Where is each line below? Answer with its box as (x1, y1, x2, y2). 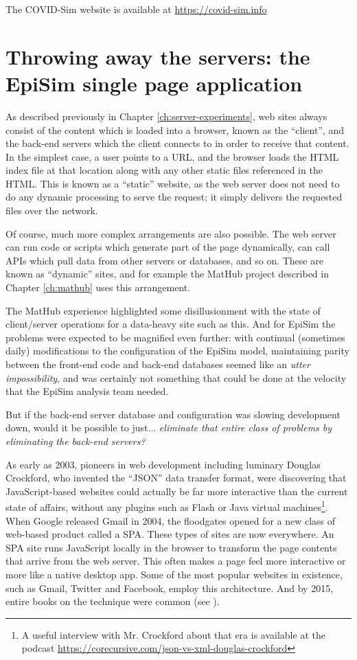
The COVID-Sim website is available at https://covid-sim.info (5, 2, 267, 16)
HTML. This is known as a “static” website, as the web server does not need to (5, 176, 340, 190)
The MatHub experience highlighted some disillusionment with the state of (5, 303, 321, 317)
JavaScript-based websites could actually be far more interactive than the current (5, 483, 348, 498)
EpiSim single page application (5, 69, 303, 97)
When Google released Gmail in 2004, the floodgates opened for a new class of (5, 513, 336, 527)
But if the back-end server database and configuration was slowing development (5, 407, 341, 421)
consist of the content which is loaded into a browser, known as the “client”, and (5, 122, 345, 137)
